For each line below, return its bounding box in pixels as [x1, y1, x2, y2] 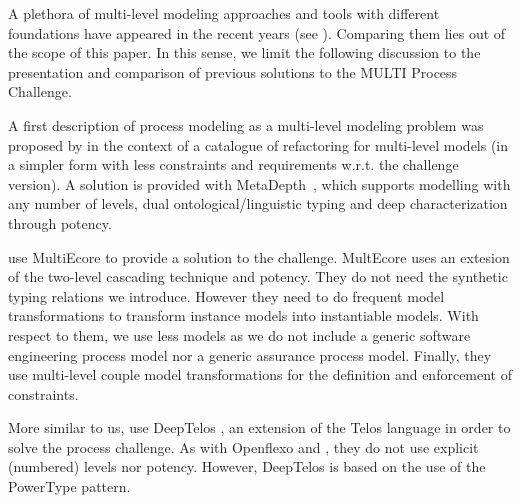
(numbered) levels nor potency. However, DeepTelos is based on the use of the [8, 456, 486, 477]
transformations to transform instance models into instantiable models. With [8, 305, 479, 326]
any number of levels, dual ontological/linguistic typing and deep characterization [8, 193, 508, 214]
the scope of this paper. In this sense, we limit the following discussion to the [8, 42, 481, 63]
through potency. [8, 212, 112, 233]
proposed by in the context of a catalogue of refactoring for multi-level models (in [8, 134, 509, 155]
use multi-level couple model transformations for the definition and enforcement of [8, 364, 513, 385]
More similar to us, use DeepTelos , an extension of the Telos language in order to [8, 417, 511, 438]
